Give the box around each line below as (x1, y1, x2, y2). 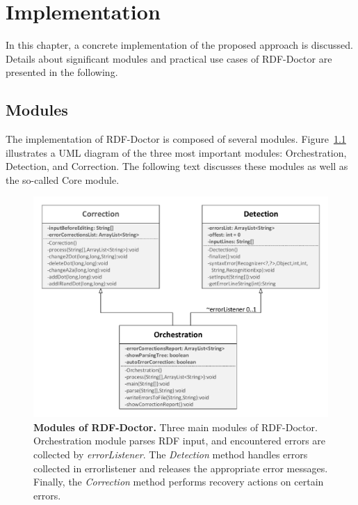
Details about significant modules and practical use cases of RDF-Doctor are (6, 51, 332, 65)
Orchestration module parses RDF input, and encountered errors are (33, 433, 326, 448)
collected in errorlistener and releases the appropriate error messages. (33, 460, 328, 475)
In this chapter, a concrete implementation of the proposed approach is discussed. (6, 38, 353, 52)
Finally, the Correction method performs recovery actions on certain (33, 474, 324, 489)
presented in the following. (6, 65, 118, 79)
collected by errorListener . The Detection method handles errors (33, 447, 308, 462)
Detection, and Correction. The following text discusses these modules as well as (6, 159, 348, 173)
